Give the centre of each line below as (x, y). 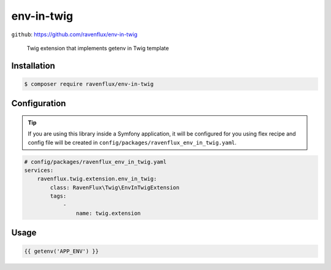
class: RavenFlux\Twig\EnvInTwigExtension (115, 187)
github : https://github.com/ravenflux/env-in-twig (74, 34)
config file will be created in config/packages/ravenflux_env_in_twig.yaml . (132, 142)
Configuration (39, 103)
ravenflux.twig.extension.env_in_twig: (97, 179)
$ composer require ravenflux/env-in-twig (89, 84)
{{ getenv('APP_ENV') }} (62, 251)
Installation (33, 65)
